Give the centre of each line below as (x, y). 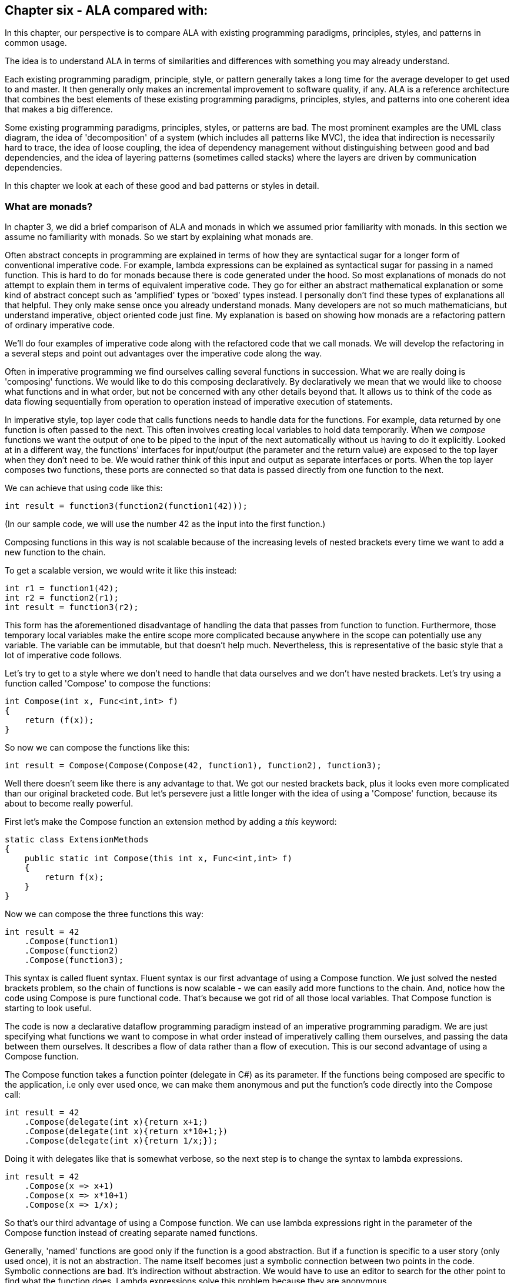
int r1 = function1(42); (62, 589)
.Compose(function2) (71, 951)
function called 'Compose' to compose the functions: (108, 684)
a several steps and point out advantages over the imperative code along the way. (163, 354)
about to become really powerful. (69, 804)
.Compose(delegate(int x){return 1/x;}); (121, 1141)
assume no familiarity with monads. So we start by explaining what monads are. (159, 237)
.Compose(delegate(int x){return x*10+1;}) (126, 1132)
